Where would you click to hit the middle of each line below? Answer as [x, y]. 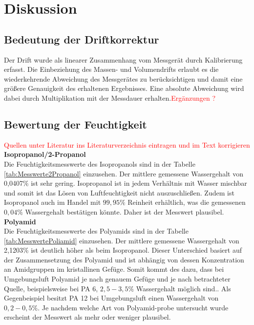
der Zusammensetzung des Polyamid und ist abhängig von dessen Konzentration [124, 259]
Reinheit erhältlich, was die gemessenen [187, 202]
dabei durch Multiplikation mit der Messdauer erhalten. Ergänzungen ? [110, 97]
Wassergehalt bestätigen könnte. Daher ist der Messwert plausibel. [125, 211]
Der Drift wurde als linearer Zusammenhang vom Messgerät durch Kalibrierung [123, 59]
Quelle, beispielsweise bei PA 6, [51, 288]
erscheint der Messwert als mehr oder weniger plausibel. [87, 317]
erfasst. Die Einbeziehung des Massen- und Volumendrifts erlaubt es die [111, 69]
